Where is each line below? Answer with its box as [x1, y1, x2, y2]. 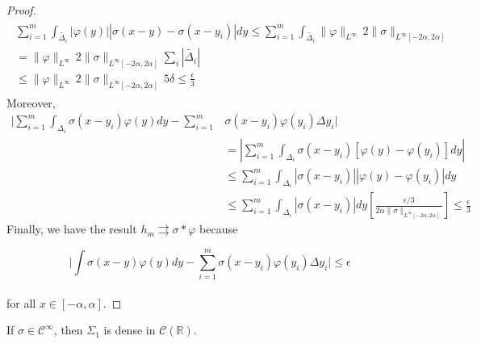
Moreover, [6, 94, 56, 111]
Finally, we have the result [6, 220, 137, 237]
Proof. [6, 2, 36, 18]
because [199, 220, 238, 237]
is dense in [103, 321, 156, 338]
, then [53, 321, 83, 338]
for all [6, 294, 36, 311]
